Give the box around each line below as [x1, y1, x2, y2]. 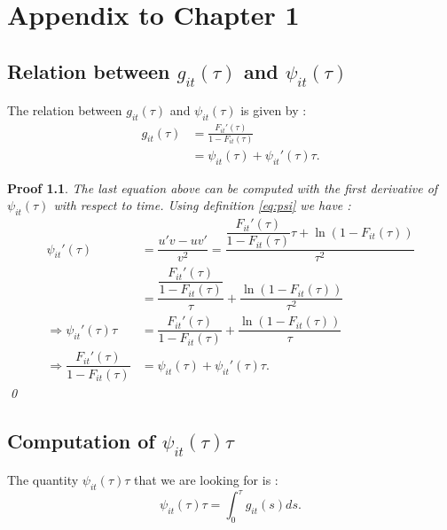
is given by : [240, 101, 307, 120]
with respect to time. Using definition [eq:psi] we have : [53, 196, 351, 214]
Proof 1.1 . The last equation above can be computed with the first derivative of [7, 178, 438, 197]
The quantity [7, 471, 79, 489]
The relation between [7, 101, 122, 120]
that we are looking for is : [134, 471, 278, 489]
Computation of [7, 426, 155, 454]
